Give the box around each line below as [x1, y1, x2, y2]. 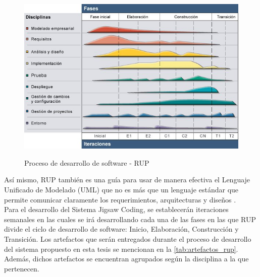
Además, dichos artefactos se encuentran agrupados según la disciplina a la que [4, 253, 249, 264]
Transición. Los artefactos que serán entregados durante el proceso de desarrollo [4, 233, 251, 244]
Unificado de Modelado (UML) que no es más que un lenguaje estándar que [4, 184, 239, 195]
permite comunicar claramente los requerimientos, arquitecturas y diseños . [4, 194, 236, 204]
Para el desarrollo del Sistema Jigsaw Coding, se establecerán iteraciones [4, 204, 229, 215]
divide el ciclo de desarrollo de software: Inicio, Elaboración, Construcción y [4, 224, 239, 234]
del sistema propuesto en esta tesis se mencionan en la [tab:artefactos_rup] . [4, 243, 238, 254]
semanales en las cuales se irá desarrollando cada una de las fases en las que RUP [4, 214, 256, 224]
